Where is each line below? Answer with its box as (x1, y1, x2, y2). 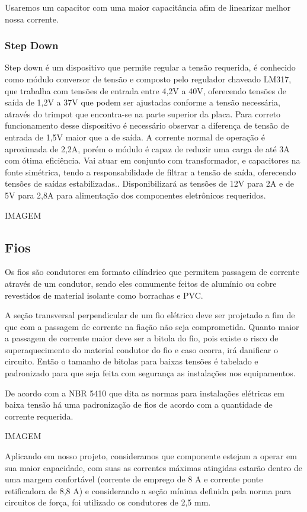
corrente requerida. (5, 409, 73, 422)
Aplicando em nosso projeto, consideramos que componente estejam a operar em (5, 450, 297, 462)
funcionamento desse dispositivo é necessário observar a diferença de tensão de (5, 119, 289, 132)
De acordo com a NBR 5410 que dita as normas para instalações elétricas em (5, 386, 284, 399)
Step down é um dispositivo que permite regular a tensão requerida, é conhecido (5, 61, 296, 73)
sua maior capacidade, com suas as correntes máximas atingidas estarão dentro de (5, 461, 303, 473)
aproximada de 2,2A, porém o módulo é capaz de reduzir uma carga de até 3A (5, 142, 290, 155)
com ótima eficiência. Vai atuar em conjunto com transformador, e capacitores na (5, 154, 300, 167)
